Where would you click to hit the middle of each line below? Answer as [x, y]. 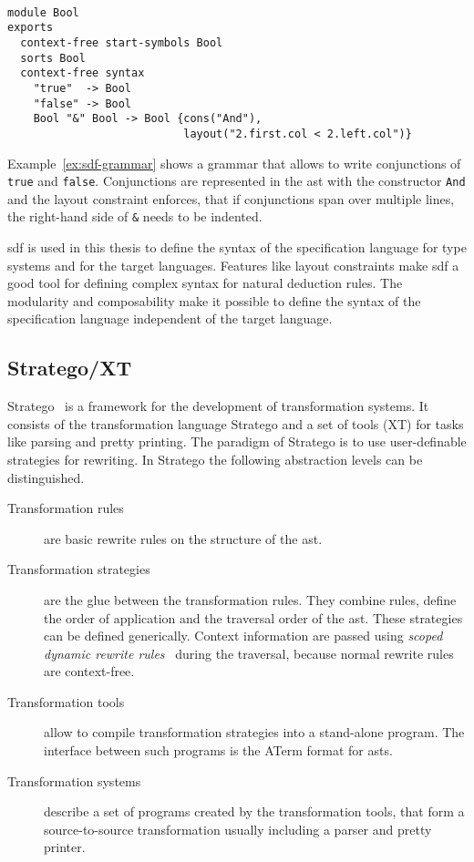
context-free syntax [82, 73]
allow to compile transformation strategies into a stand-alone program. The [254, 732]
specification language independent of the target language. [170, 318]
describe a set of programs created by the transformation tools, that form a [254, 811]
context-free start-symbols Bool [122, 42]
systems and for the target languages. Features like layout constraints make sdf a [233, 265]
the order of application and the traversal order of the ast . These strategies [253, 617]
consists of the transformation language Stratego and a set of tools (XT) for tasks [236, 423]
